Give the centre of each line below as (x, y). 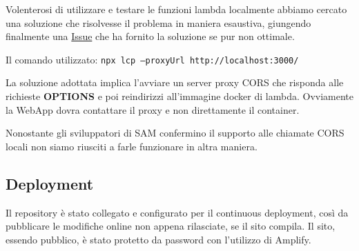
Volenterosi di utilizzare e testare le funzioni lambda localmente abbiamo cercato (176, 9)
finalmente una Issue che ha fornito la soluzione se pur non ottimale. (150, 36)
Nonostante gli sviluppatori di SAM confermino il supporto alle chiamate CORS (175, 133)
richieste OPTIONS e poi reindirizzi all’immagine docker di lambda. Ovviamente (180, 96)
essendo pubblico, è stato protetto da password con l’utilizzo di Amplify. (158, 239)
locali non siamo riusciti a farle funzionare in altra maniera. (132, 146)
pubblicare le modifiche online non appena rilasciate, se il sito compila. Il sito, (171, 226)
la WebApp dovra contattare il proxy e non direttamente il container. (153, 109)
